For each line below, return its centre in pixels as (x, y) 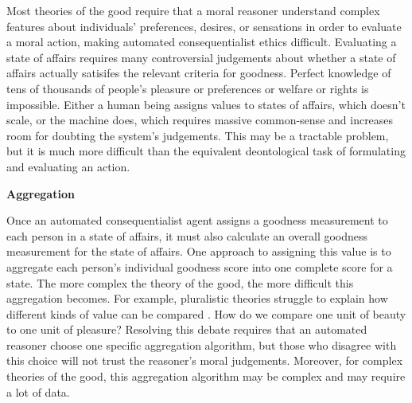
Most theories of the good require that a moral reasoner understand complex (193, 10)
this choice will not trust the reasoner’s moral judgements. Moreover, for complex (205, 360)
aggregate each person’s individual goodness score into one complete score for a (200, 266)
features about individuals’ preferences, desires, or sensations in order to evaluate (204, 26)
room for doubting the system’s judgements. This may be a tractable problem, (198, 135)
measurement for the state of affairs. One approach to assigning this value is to (199, 251)
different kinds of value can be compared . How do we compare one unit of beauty (206, 313)
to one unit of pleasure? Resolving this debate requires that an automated (187, 329)
